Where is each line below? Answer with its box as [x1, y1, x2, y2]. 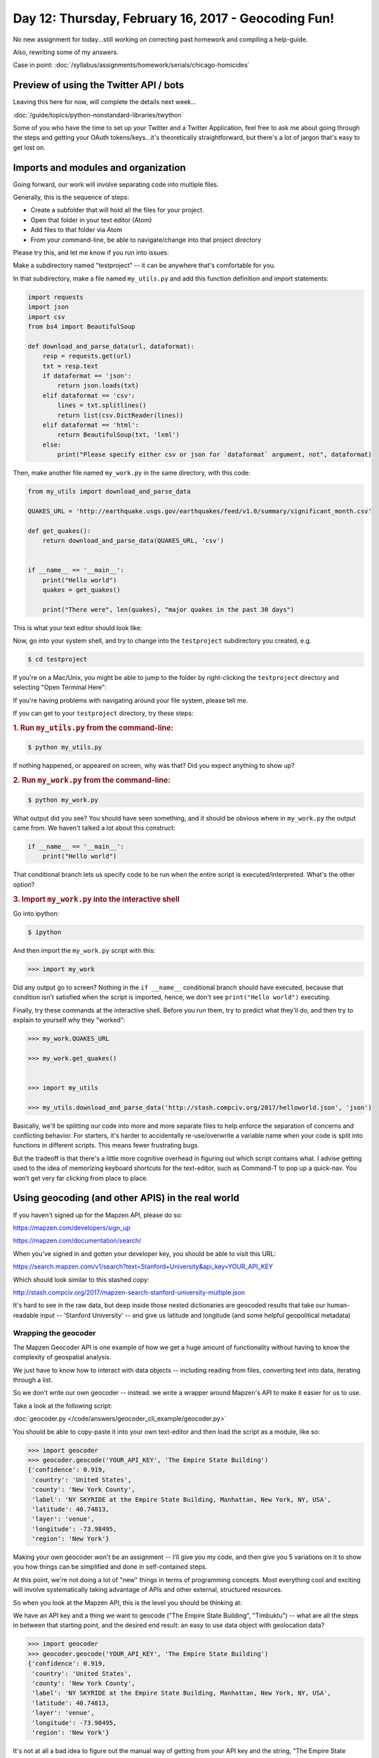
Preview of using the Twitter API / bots [13, 79, 185, 91]
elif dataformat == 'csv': [42, 391, 136, 399]
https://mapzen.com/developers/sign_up [13, 1224, 131, 1232]
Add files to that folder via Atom [30, 226, 123, 234]
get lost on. [13, 143, 46, 151]
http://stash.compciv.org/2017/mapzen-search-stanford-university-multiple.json [13, 1288, 246, 1297]
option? [13, 880, 35, 889]
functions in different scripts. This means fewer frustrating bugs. [13, 1141, 200, 1150]
